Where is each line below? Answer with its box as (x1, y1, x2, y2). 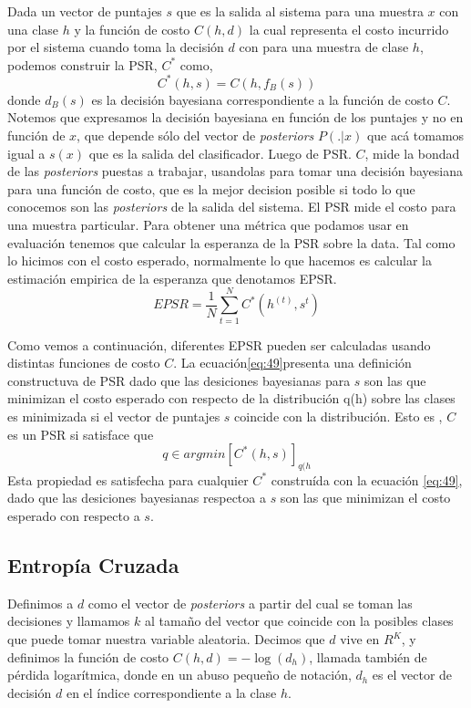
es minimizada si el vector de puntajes (7, 406, 220, 425)
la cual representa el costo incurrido (249, 19, 449, 38)
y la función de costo (74, 19, 190, 38)
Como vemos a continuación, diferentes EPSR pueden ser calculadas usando (7, 335, 431, 354)
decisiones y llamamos (7, 611, 130, 630)
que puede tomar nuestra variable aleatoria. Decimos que (7, 630, 325, 649)
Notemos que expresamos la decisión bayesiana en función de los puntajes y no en (7, 108, 464, 127)
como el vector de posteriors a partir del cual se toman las (87, 593, 413, 612)
